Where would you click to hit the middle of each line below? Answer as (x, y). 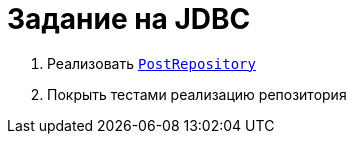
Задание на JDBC (129, 19)
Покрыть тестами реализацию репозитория (197, 94)
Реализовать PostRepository (151, 63)
